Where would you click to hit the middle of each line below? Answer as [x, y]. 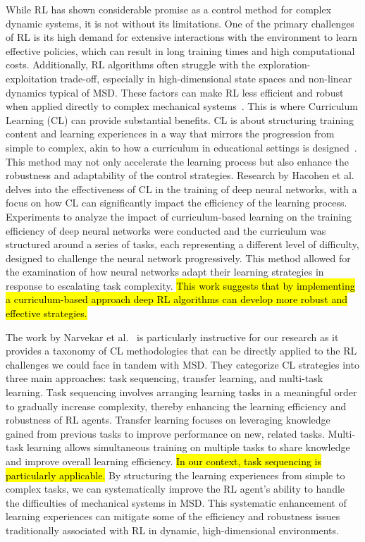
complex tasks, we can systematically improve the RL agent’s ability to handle [175, 489]
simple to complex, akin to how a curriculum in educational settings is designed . [181, 147]
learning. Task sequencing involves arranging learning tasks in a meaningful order [181, 392]
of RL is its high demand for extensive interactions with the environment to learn [182, 37]
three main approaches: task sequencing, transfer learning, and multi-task [165, 378]
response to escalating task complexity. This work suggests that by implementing [180, 285]
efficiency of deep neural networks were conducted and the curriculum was [166, 230]
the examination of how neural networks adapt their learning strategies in [165, 272]
